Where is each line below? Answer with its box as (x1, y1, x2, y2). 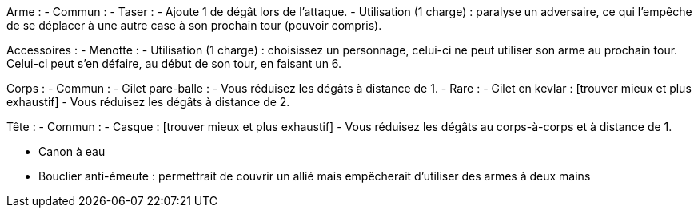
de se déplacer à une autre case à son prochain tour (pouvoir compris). (6, 18, 382, 32)
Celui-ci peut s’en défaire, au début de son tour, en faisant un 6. (6, 57, 342, 70)
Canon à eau (38, 145, 106, 158)
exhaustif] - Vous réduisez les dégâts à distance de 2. (6, 95, 290, 109)
